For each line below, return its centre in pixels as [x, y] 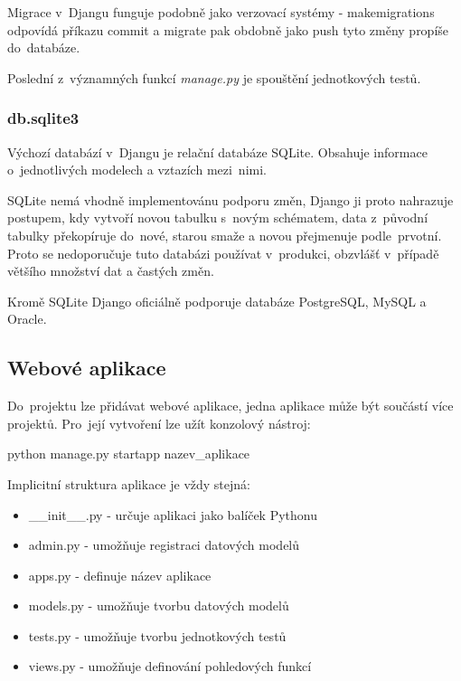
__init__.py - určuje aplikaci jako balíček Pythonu [173, 514]
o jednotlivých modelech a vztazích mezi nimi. [137, 170]
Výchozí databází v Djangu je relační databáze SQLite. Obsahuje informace [217, 151]
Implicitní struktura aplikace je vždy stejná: [129, 483]
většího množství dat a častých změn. [111, 271]
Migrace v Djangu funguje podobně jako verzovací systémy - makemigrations [221, 12]
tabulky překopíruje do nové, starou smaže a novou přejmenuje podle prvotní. [225, 235]
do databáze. [44, 47]
